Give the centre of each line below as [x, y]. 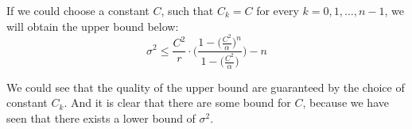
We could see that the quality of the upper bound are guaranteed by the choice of [206, 87]
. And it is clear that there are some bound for [177, 102]
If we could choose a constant [78, 10]
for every [278, 10]
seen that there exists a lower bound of [101, 118]
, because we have [346, 102]
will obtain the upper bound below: [93, 26]
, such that [187, 10]
